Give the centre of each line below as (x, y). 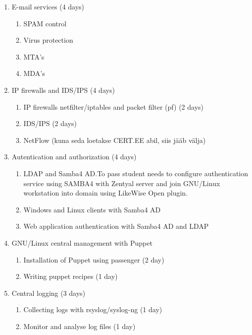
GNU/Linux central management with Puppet (82, 242)
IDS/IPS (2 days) (50, 123)
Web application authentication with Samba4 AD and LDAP (116, 226)
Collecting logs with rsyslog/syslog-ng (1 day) (93, 309)
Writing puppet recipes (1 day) (71, 276)
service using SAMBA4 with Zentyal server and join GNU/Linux (122, 183)
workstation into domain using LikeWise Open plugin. (106, 193)
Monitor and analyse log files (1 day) (79, 326)
